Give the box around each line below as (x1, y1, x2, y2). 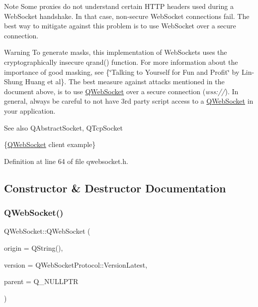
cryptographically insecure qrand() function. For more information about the (4, 56, 238, 67)
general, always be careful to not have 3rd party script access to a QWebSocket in (4, 96, 254, 106)
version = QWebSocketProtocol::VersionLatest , (4, 259, 148, 270)
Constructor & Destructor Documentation (4, 180, 226, 195)
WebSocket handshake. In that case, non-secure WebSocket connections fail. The (4, 10, 250, 21)
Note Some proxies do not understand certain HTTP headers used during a (4, 1, 234, 11)
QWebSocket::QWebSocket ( (4, 226, 90, 236)
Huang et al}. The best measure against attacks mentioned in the (25, 76, 225, 87)
